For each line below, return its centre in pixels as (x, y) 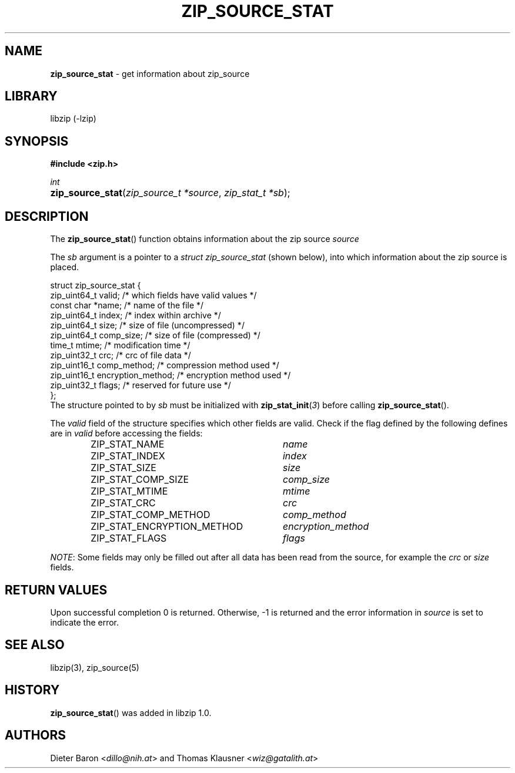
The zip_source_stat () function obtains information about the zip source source (205, 239)
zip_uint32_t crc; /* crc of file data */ (121, 355)
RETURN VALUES (56, 590)
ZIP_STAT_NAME (128, 444)
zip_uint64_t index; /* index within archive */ (136, 315)
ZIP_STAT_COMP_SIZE (140, 480)
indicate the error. (85, 622)
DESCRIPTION (47, 216)
